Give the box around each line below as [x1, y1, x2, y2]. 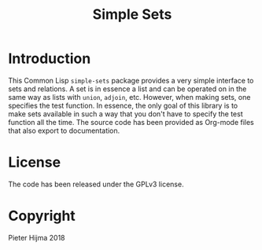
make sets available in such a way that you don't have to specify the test [8, 108, 243, 119]
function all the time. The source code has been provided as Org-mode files [8, 117, 254, 127]
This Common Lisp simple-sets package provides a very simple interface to [8, 75, 254, 85]
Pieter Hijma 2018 [8, 233, 65, 242]
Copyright [8, 207, 76, 225]
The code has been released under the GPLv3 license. [8, 179, 184, 189]
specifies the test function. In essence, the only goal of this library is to [8, 101, 238, 110]
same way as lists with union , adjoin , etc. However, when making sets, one [8, 92, 251, 101]
